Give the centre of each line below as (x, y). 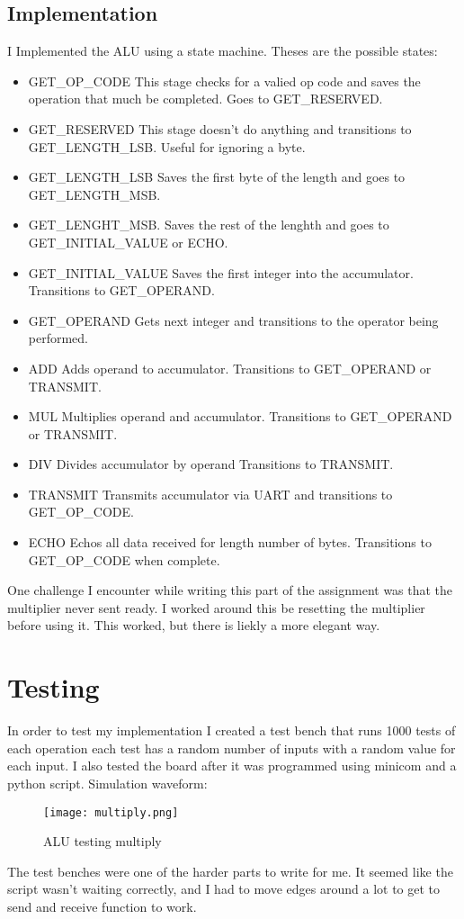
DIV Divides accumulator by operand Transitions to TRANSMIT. (211, 464)
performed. (58, 338)
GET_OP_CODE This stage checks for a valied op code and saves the (224, 81)
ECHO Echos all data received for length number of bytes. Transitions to (230, 542)
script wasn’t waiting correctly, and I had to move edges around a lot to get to (224, 889)
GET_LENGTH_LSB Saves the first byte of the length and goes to (217, 177)
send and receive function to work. (102, 906)
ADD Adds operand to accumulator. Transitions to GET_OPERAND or (230, 368)
